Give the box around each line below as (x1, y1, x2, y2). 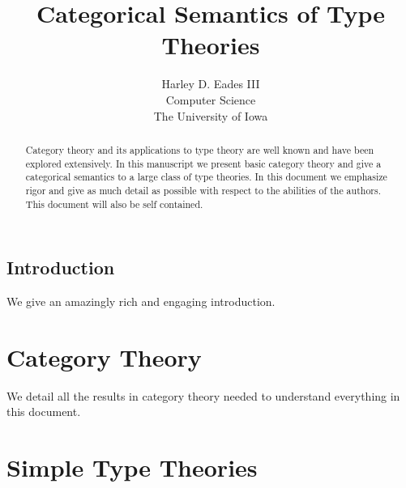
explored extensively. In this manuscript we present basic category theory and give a (25, 156, 382, 170)
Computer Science (165, 91, 256, 108)
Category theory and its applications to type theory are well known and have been (25, 142, 374, 156)
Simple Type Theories (6, 451, 258, 484)
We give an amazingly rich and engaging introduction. (6, 292, 276, 309)
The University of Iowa (153, 107, 268, 124)
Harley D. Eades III (161, 75, 260, 92)
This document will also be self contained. (25, 197, 203, 210)
